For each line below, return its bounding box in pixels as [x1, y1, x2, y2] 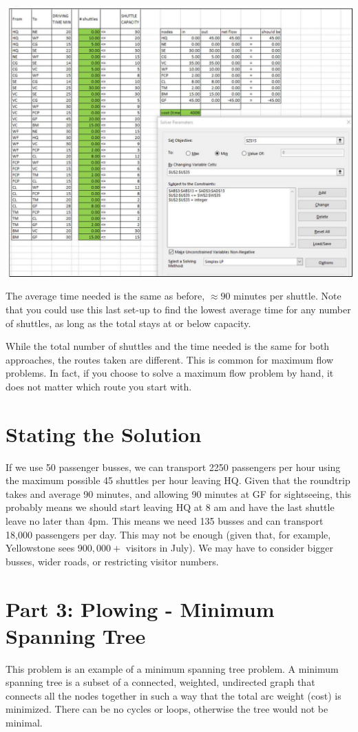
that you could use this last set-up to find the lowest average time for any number [6, 302, 351, 316]
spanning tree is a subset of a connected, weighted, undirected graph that [6, 675, 315, 689]
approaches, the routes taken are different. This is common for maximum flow [6, 352, 334, 366]
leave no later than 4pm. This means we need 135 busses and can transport [6, 514, 324, 527]
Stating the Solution [6, 419, 202, 448]
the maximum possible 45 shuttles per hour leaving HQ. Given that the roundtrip [6, 473, 350, 488]
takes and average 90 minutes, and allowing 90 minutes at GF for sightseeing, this [6, 486, 352, 501]
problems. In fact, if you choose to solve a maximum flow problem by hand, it [6, 366, 334, 380]
